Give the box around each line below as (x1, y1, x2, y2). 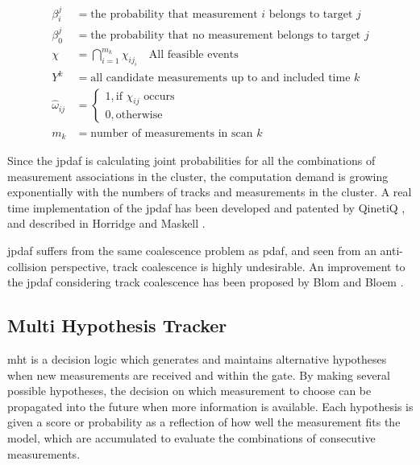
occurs (143, 90, 175, 102)
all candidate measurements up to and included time (90, 72, 351, 84)
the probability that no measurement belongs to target (90, 29, 361, 41)
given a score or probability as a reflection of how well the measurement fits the (7, 414, 401, 430)
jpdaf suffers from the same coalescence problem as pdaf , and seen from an (7, 241, 376, 258)
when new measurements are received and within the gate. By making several (7, 366, 390, 383)
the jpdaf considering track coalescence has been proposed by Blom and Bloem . (7, 274, 404, 290)
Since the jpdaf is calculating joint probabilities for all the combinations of (7, 151, 376, 168)
